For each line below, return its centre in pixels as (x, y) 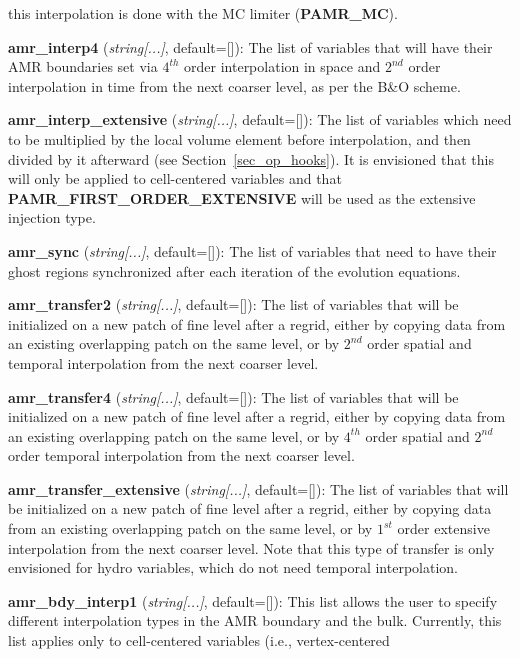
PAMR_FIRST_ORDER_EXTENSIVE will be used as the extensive (242, 197)
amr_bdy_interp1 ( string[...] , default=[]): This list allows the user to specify (253, 600)
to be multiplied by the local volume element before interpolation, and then (239, 138)
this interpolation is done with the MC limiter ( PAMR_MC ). (203, 13)
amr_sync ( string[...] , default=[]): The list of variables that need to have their (252, 250)
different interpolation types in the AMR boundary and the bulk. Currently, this (255, 620)
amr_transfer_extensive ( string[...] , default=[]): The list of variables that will (258, 488)
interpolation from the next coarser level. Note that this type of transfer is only (251, 547)
